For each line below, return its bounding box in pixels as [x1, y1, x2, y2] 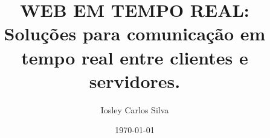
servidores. [89, 68, 181, 93]
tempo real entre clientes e [21, 45, 248, 69]
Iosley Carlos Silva [100, 103, 169, 116]
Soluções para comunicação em [4, 21, 266, 46]
